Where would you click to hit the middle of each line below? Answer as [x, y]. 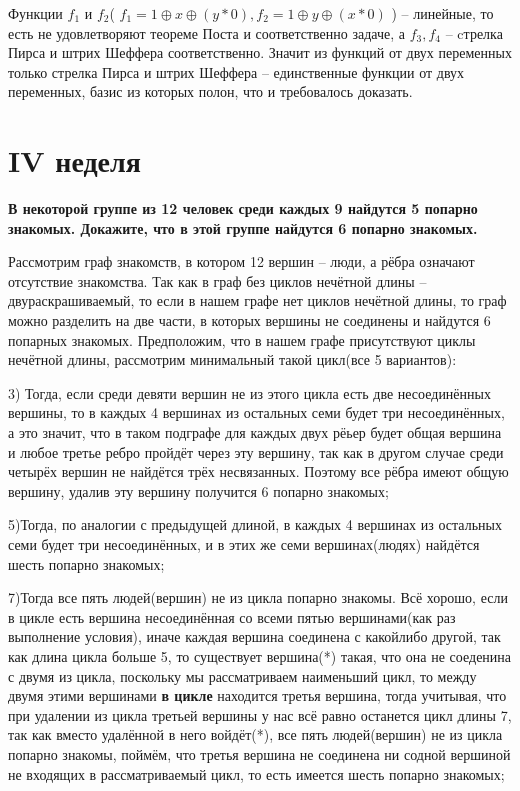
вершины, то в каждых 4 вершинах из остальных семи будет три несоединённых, [256, 412]
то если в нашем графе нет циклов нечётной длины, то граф [323, 300]
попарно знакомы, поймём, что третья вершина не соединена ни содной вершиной [259, 753]
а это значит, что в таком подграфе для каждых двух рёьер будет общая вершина [255, 432]
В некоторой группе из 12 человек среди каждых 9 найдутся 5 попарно [243, 208]
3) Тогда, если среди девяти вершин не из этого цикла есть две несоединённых [249, 392]
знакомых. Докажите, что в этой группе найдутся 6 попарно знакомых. [243, 227]
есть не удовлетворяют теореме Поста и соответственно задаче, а [207, 32]
